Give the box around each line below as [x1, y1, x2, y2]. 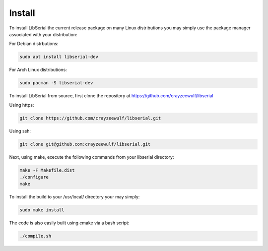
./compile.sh [19, 233, 52, 239]
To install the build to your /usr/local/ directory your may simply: [9, 194, 140, 200]
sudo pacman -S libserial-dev [19, 80, 93, 86]
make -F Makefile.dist [19, 167, 75, 173]
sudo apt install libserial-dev [19, 54, 99, 60]
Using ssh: [9, 128, 31, 134]
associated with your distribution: [9, 31, 77, 37]
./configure [19, 174, 49, 180]
